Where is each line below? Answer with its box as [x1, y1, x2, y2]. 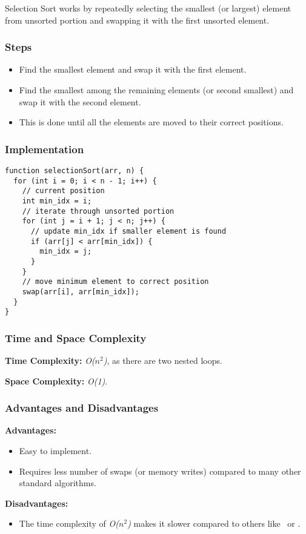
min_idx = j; [39, 247, 92, 256]
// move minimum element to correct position [22, 277, 209, 286]
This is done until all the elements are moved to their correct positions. [19, 116, 284, 128]
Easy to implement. [19, 444, 92, 457]
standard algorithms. [19, 476, 96, 489]
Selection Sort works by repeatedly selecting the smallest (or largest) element [5, 2, 291, 14]
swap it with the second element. [19, 95, 141, 108]
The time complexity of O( [19, 517, 119, 530]
